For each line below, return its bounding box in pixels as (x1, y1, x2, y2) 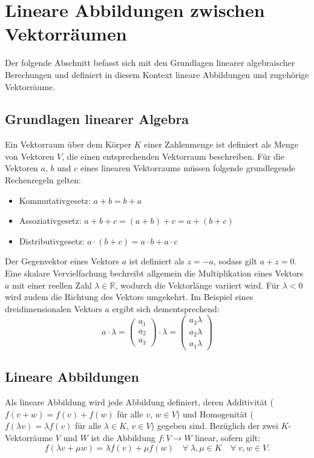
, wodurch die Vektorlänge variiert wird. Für (115, 278, 280, 291)
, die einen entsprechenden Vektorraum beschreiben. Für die (62, 149, 284, 162)
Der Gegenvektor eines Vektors (5, 255, 119, 267)
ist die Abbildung (91, 431, 155, 443)
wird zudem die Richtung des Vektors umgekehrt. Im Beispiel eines (5, 290, 253, 303)
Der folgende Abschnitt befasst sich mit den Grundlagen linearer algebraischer (5, 56, 295, 69)
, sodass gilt (213, 255, 258, 267)
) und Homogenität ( (176, 407, 253, 420)
